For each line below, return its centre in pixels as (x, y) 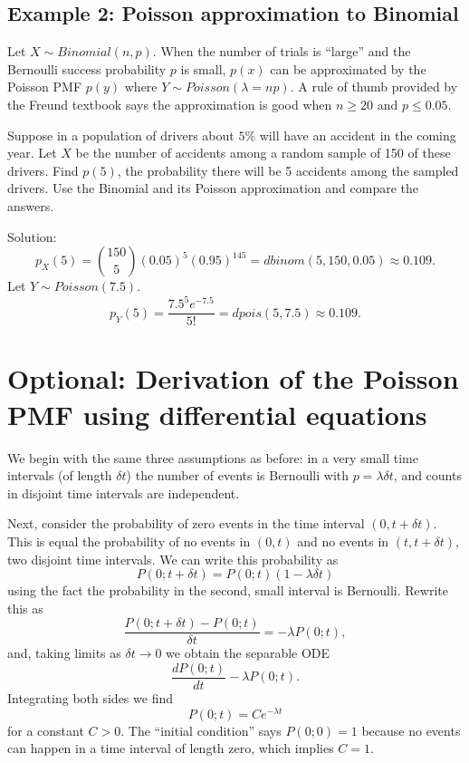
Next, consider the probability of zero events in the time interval (186, 523)
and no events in (343, 541)
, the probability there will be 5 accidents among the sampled (288, 170)
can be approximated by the (348, 68)
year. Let (32, 153)
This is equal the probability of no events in (129, 541)
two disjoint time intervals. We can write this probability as (173, 559)
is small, (203, 68)
